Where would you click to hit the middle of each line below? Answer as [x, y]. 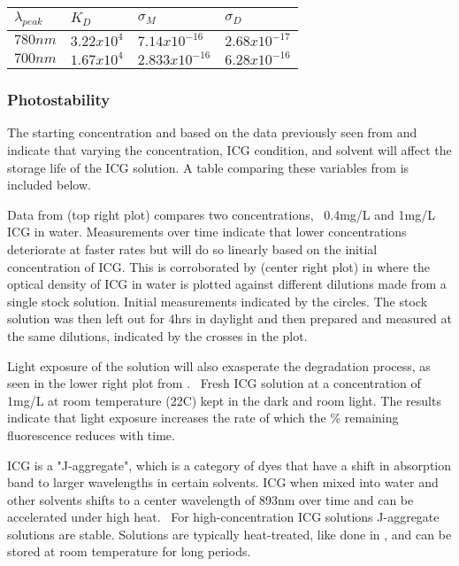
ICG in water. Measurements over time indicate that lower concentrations [207, 232]
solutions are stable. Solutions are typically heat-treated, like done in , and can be [229, 534]
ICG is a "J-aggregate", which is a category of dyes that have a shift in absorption [229, 465]
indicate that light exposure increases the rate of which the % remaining [203, 418]
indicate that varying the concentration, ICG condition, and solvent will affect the [229, 150]
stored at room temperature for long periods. [129, 551]
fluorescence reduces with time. [91, 434]
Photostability [59, 100]
